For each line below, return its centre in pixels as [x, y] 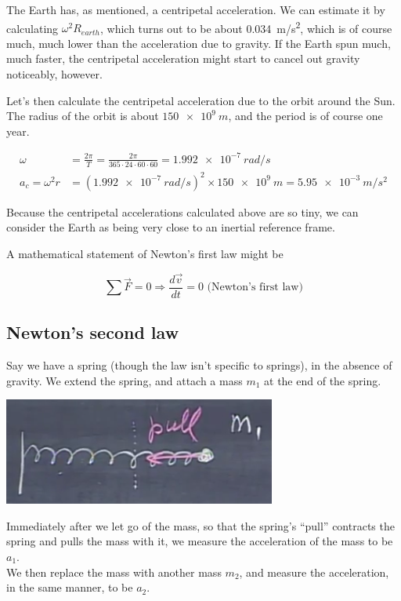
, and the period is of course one [305, 116]
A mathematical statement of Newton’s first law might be [145, 253]
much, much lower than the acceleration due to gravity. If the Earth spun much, [199, 43]
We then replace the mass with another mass [114, 572]
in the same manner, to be [70, 587]
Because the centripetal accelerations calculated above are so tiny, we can [182, 211]
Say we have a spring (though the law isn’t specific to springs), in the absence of [199, 365]
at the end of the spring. [323, 380]
